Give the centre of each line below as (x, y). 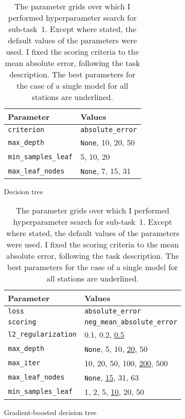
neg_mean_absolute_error (131, 322)
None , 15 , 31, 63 (112, 377)
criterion (26, 130)
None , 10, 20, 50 (108, 142)
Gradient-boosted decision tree (50, 412)
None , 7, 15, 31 (106, 171)
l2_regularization (42, 334)
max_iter (24, 363)
